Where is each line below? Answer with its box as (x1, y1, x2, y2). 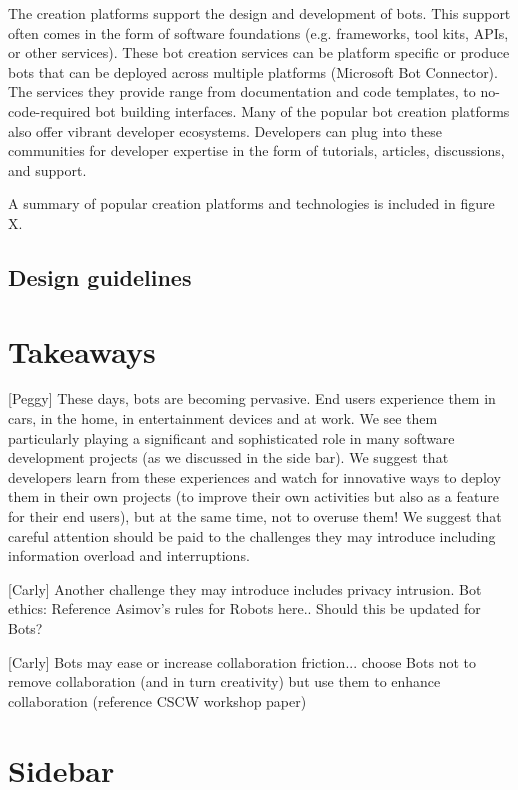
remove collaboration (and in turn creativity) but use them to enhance (8, 671, 441, 692)
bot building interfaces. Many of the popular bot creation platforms (95, 100, 510, 121)
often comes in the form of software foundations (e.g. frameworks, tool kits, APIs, (8, 22, 509, 43)
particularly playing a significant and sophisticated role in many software (8, 427, 455, 448)
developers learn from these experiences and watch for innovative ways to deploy (8, 466, 501, 487)
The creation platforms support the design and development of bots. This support (8, 3, 511, 23)
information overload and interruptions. (8, 545, 250, 566)
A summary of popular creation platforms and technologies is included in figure (8, 193, 495, 214)
